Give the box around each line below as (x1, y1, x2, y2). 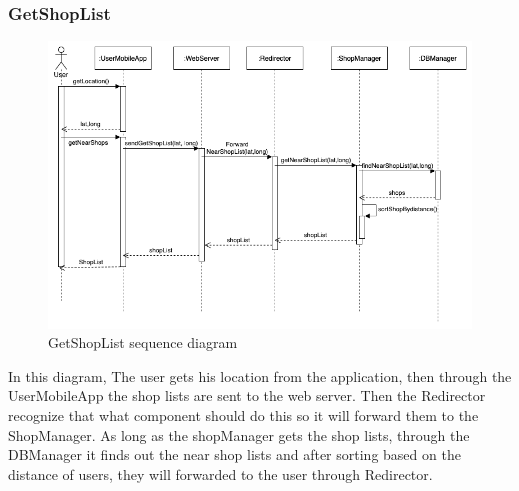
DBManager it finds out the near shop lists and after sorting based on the (8, 444, 461, 465)
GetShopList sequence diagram (48, 332, 238, 353)
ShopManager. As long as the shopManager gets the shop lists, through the (8, 424, 470, 445)
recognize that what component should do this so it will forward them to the (8, 404, 479, 425)
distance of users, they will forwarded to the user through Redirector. (8, 463, 433, 484)
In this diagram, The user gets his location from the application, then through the (8, 365, 512, 386)
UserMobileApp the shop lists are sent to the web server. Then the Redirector (8, 385, 486, 406)
